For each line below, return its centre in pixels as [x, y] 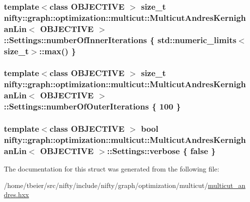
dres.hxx [17, 194]
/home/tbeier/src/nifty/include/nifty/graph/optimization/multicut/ [106, 185]
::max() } [58, 51]
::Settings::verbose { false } [161, 150]
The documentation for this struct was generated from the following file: [112, 169]
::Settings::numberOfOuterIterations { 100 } [92, 106]
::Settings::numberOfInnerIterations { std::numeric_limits [120, 39]
